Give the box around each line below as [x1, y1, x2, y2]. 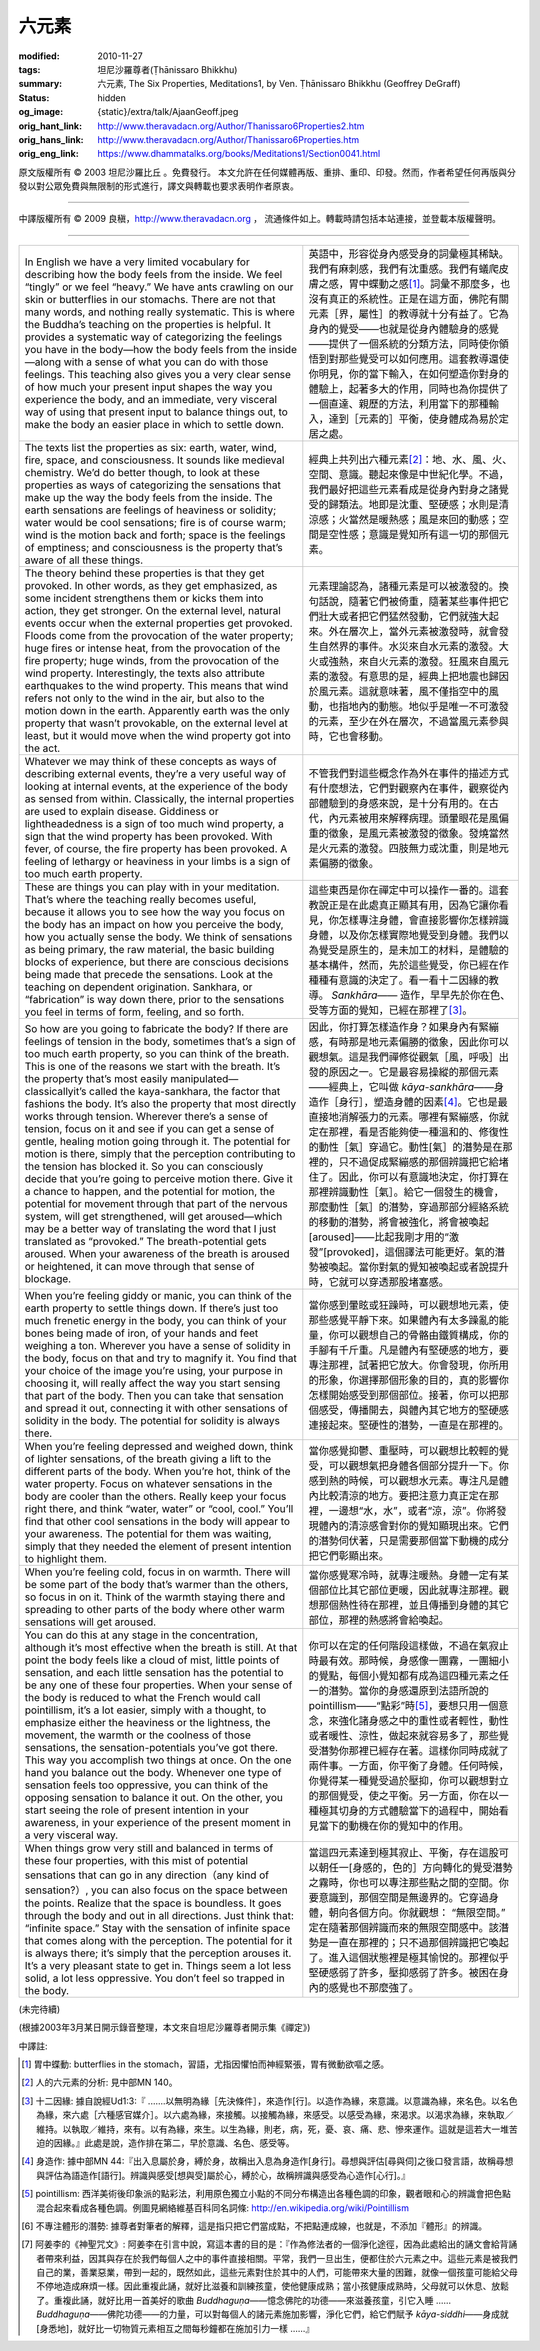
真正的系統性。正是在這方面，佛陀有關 [328, 291, 510, 305]
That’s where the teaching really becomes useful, [24, 892, 257, 906]
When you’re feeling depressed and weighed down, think [24, 1439, 294, 1453]
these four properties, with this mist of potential [24, 1853, 249, 1867]
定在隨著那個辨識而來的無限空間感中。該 [308, 1920, 500, 1934]
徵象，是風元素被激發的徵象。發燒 [328, 826, 490, 840]
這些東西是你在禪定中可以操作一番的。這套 [308, 883, 510, 897]
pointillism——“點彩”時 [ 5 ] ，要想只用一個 [308, 1698, 499, 1712]
